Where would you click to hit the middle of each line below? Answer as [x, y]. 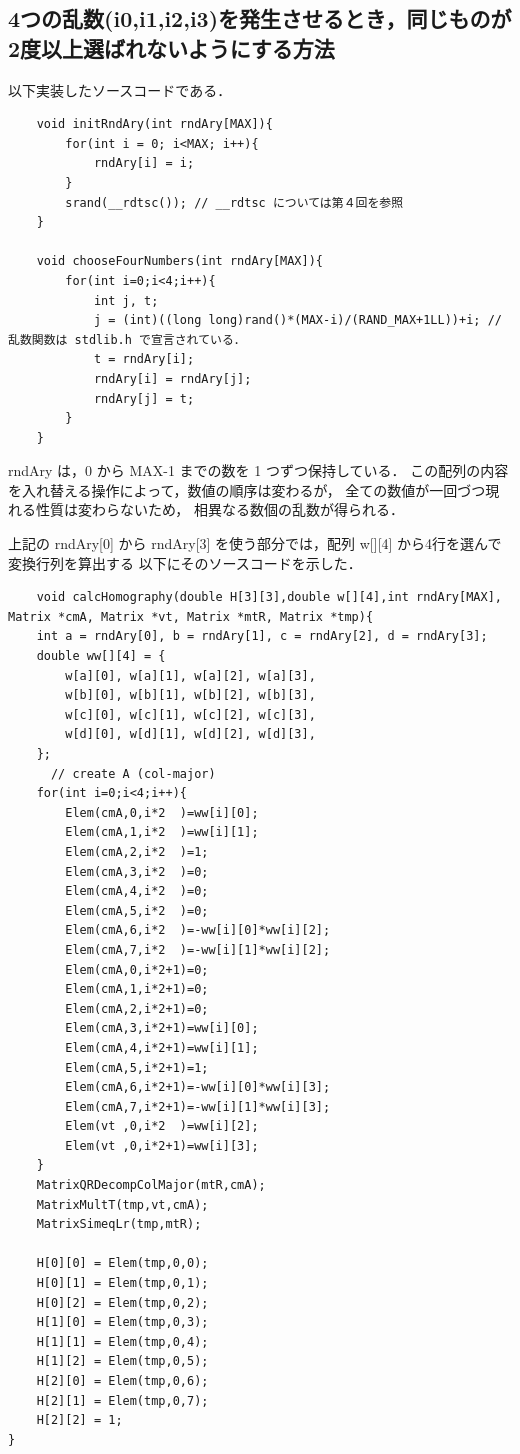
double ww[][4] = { [101, 656]
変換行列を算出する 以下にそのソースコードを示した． [185, 562]
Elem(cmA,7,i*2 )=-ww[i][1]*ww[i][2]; [198, 949]
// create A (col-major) [133, 773]
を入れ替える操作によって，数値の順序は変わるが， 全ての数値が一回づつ [247, 489]
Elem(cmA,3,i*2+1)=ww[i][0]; [162, 1028]
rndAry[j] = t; [144, 398]
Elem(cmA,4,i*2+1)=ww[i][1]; [162, 1047]
